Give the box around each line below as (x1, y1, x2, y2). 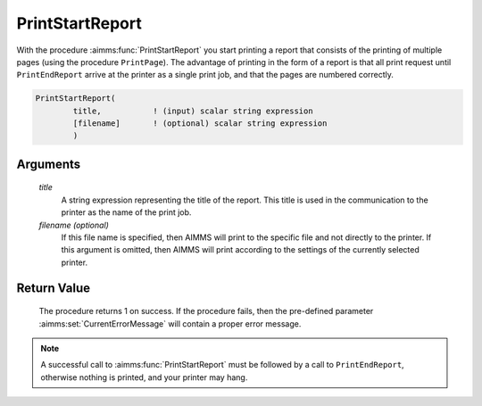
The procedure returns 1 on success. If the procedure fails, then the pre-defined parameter (38, 306, 374, 317)
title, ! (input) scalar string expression (72, 105, 313, 116)
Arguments (16, 156, 81, 171)
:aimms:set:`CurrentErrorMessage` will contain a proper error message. (38, 318, 302, 329)
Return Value (16, 280, 91, 295)
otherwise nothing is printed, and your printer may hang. (40, 371, 248, 383)
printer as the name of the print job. (61, 207, 192, 218)
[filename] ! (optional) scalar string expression (72, 119, 328, 128)
